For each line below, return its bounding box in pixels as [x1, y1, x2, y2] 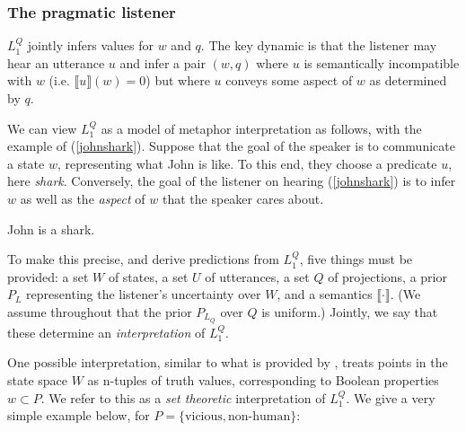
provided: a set [7, 267, 89, 286]
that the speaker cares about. [162, 189, 324, 207]
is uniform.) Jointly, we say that [261, 302, 438, 321]
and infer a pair [119, 53, 206, 72]
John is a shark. [7, 219, 95, 238]
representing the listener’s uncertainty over [26, 285, 261, 303]
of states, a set [108, 267, 189, 286]
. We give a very [346, 388, 435, 407]
